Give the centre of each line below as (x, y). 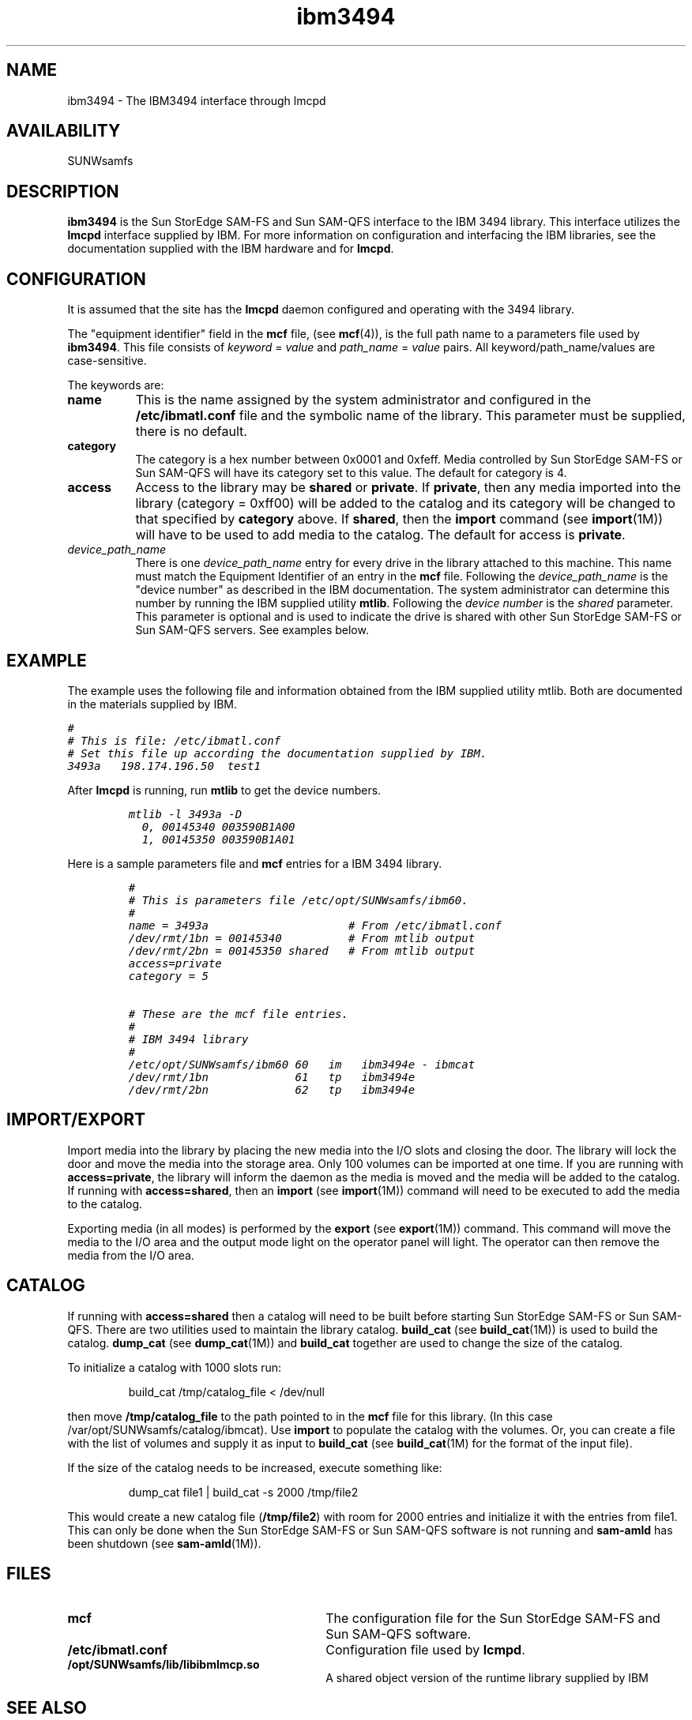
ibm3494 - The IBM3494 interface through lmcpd (197, 100)
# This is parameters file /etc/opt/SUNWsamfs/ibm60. (298, 900)
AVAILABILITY (64, 131)
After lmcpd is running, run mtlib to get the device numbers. (224, 790)
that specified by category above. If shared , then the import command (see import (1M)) (399, 519)
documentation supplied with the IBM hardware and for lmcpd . (231, 249)
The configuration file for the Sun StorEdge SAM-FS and (493, 1618)
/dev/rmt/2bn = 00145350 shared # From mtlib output (302, 950)
